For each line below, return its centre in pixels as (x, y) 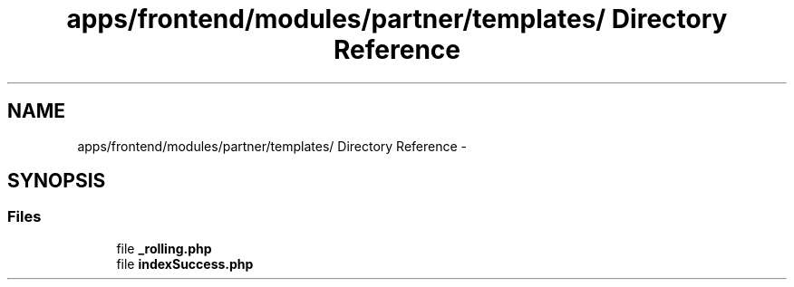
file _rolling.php (164, 248)
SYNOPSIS (57, 181)
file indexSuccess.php (185, 263)
